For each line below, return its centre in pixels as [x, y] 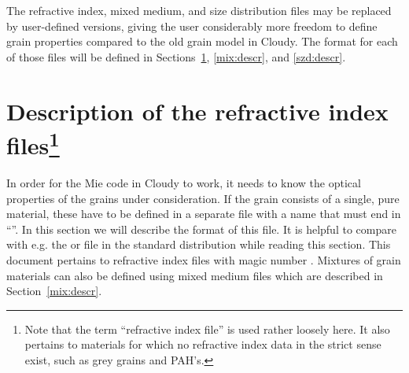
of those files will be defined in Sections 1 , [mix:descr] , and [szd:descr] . [176, 56]
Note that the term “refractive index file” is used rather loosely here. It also [207, 329]
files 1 [33, 143]
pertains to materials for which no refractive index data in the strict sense [203, 344]
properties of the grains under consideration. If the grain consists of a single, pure [203, 198]
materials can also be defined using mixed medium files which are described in [195, 275]
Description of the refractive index [197, 111]
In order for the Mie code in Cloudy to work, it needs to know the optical [184, 183]
